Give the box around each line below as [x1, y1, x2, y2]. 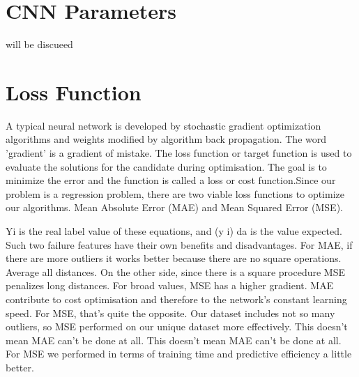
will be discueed [6, 37, 73, 52]
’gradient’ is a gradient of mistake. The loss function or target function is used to [6, 146, 352, 160]
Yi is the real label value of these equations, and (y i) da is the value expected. [6, 224, 342, 238]
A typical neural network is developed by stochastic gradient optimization [6, 118, 321, 132]
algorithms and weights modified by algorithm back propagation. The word [6, 132, 327, 146]
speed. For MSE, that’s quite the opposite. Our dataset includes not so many [6, 305, 335, 320]
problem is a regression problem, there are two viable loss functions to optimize [6, 186, 344, 201]
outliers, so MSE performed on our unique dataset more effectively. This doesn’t [6, 319, 348, 334]
